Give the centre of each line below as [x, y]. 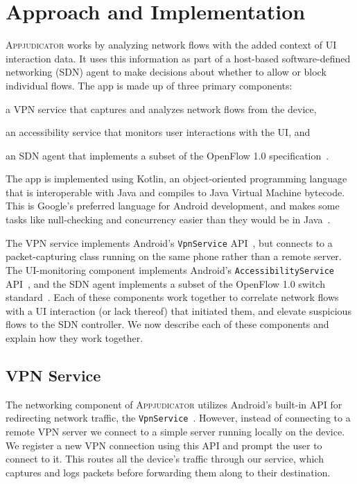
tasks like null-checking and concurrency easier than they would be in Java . [168, 219]
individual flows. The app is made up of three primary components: [149, 85]
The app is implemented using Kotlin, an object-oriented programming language [176, 179]
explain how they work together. [75, 337]
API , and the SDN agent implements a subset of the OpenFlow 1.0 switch [165, 283]
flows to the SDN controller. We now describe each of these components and [167, 324]
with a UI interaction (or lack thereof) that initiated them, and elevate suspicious [178, 310]
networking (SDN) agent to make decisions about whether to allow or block [166, 72]
